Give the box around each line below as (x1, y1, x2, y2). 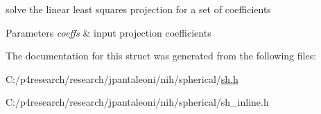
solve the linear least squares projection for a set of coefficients (6, 2, 271, 16)
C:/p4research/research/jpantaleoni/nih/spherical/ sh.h (6, 71, 238, 86)
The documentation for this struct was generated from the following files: (6, 48, 317, 63)
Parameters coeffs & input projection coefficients (6, 25, 211, 39)
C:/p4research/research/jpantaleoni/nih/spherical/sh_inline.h (6, 95, 269, 109)
